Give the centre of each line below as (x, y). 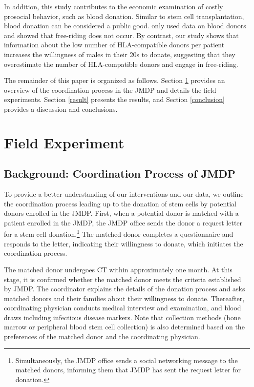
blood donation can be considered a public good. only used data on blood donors (125, 26)
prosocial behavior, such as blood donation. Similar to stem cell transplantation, (124, 16)
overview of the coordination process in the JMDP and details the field (110, 90)
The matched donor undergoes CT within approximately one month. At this (118, 269)
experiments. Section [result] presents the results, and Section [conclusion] (114, 99)
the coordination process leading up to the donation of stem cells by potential (120, 203)
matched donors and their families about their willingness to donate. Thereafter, (124, 298)
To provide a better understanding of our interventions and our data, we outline (124, 194)
